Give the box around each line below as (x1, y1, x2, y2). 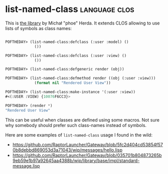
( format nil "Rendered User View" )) (34, 80, 111, 85)
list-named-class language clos (5, 3, 134, 15)
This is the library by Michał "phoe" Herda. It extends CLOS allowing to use (5, 20, 160, 26)
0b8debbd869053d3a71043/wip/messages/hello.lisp (12, 146, 123, 153)
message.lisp (12, 162, 40, 168)
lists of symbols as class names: (5, 25, 72, 31)
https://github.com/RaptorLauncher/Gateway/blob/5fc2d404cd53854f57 (12, 141, 163, 147)
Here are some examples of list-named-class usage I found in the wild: (5, 131, 153, 138)
